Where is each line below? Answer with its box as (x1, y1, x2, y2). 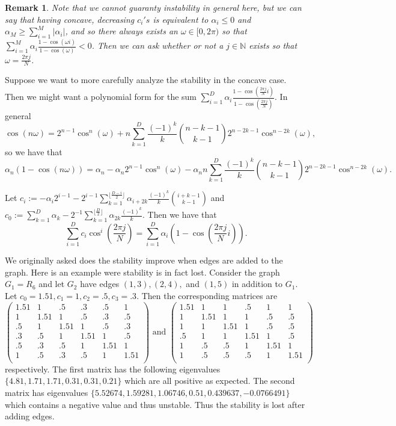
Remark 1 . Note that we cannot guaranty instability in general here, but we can (5, 1, 302, 13)
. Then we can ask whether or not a (91, 39, 224, 52)
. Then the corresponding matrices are (136, 289, 278, 301)
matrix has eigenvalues (5, 386, 88, 398)
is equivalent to (153, 13, 209, 25)
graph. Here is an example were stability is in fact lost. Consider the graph (5, 265, 280, 278)
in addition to (231, 277, 283, 290)
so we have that (5, 145, 62, 158)
